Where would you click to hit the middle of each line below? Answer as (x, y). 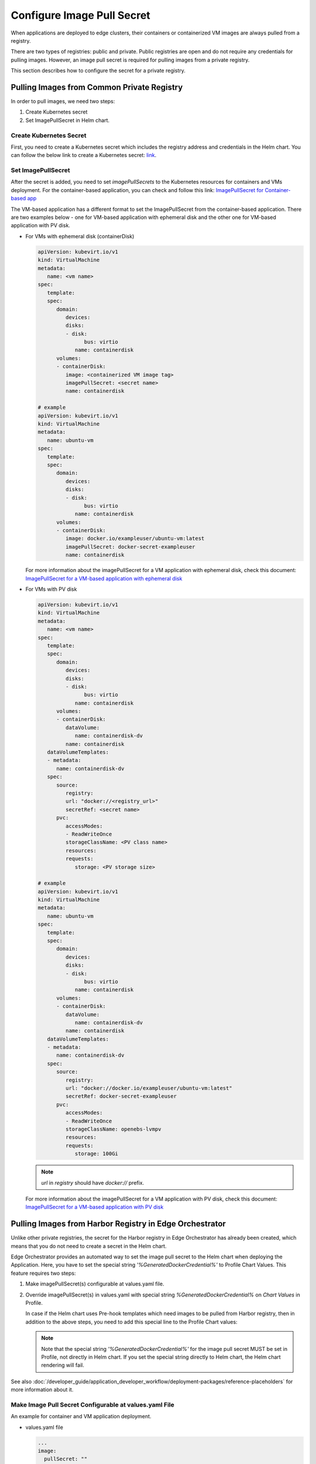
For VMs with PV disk (51, 589)
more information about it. (42, 1390)
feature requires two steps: (43, 1273)
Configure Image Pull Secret (80, 15)
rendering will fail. (63, 1365)
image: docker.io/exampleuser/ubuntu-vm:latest (135, 538)
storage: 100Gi (96, 1154)
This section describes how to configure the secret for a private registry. (98, 71)
